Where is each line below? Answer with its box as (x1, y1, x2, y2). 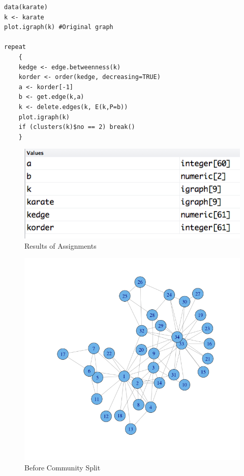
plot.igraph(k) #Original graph (4, 23, 113, 31)
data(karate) (4, 4, 48, 11)
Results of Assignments (24, 240, 97, 251)
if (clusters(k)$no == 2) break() (18, 123, 135, 131)
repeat (4, 43, 26, 51)
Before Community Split (24, 462, 101, 472)
